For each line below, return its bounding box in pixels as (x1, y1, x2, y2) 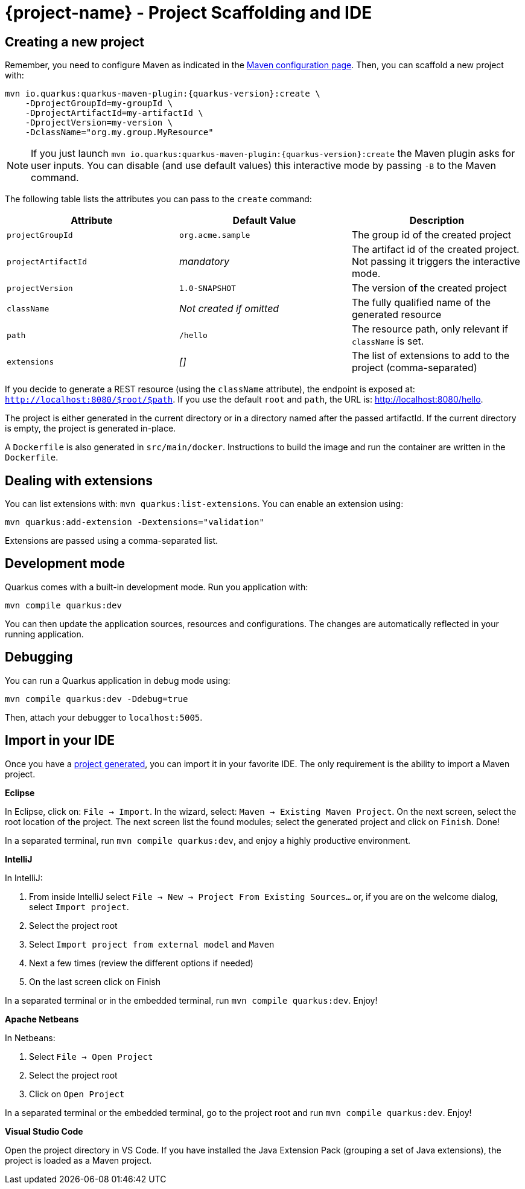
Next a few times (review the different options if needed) (29, 957, 253, 968)
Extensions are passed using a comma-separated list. (5, 535, 218, 546)
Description (409, 214, 465, 227)
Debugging (5, 649, 73, 665)
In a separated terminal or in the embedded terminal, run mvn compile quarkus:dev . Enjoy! (5, 995, 378, 1006)
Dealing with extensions (5, 473, 153, 488)
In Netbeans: (5, 1032, 56, 1043)
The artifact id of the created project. (351, 243, 520, 256)
